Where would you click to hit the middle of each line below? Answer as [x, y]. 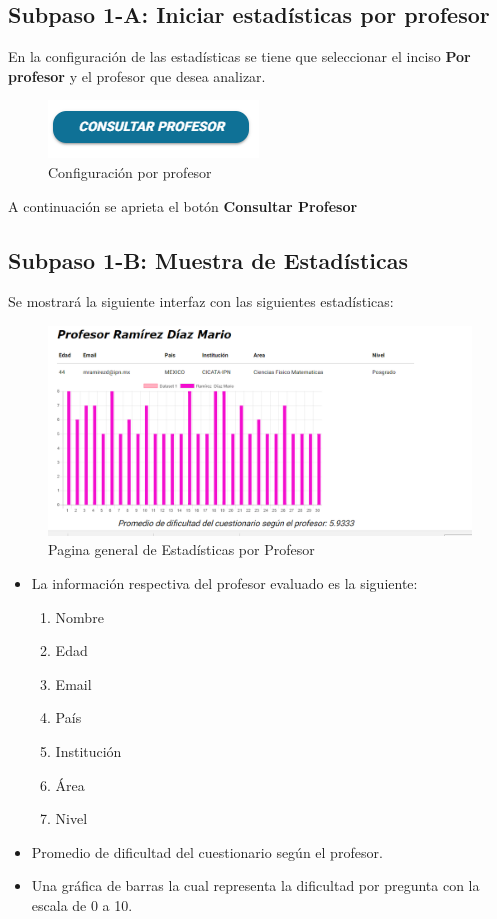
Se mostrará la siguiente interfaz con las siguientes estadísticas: [201, 301]
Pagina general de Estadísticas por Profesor [181, 549]
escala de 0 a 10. [82, 905]
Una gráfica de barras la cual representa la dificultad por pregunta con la [255, 885]
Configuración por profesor [130, 171]
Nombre [79, 616]
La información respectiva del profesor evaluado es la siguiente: [224, 583]
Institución [88, 751]
